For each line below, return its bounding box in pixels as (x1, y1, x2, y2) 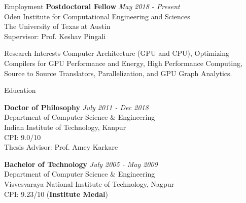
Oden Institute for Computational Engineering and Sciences (4, 11, 190, 21)
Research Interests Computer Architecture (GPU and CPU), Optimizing (4, 48, 230, 58)
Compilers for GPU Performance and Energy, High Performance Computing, (4, 57, 242, 68)
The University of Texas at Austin (4, 21, 111, 31)
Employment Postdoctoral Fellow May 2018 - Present (4, 1, 180, 11)
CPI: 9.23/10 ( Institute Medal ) (4, 188, 108, 199)
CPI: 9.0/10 (4, 131, 41, 142)
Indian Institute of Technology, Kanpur (4, 121, 126, 132)
